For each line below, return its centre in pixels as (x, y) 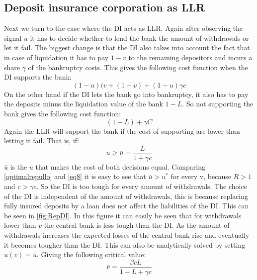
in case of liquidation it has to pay (56, 57)
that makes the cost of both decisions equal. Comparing (120, 166)
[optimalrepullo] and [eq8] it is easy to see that (75, 176)
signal (13, 38)
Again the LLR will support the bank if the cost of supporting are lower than (122, 131)
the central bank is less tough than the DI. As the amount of (137, 225)
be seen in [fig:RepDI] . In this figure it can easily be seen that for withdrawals (123, 215)
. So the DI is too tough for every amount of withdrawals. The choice (142, 186)
